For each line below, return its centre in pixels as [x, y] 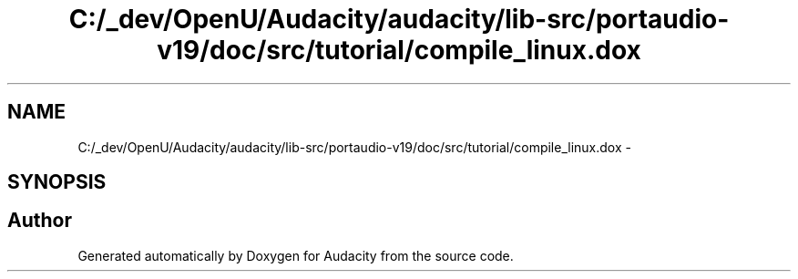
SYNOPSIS [57, 182]
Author [40, 221]
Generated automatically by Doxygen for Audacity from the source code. [296, 255]
